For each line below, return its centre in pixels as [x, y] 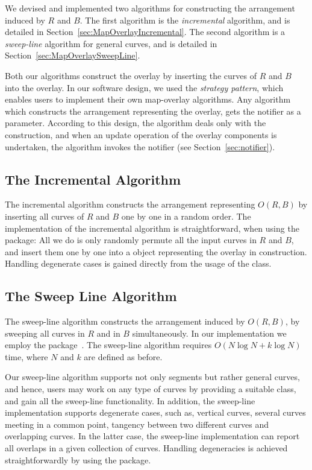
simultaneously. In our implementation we [209, 333]
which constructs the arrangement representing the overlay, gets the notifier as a [153, 111]
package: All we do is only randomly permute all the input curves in [131, 240]
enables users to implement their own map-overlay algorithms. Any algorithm [148, 99]
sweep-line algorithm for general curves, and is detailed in [111, 43]
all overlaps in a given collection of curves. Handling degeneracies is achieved [146, 448]
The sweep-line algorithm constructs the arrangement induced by [125, 321]
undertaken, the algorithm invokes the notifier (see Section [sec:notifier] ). [140, 146]
